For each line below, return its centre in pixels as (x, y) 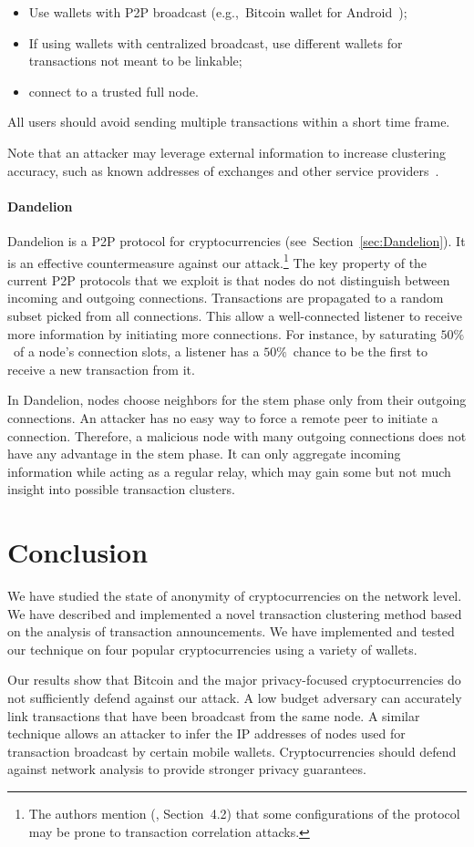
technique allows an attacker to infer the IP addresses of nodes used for (206, 733)
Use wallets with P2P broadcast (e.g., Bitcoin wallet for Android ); (218, 12)
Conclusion (78, 552)
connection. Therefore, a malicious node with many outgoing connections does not (237, 435)
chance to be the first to (360, 351)
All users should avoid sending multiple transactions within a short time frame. (229, 122)
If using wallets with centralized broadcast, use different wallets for (216, 42)
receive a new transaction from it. (101, 369)
